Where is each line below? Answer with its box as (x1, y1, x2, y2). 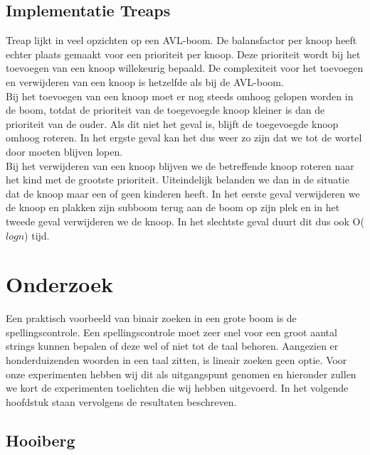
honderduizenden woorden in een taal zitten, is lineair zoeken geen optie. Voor (6, 353, 347, 368)
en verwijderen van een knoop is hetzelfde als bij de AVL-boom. (6, 74, 284, 89)
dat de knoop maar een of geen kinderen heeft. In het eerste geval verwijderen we (6, 186, 360, 200)
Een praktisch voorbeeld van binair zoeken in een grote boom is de (6, 311, 297, 326)
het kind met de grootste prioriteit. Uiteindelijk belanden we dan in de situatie (6, 172, 349, 187)
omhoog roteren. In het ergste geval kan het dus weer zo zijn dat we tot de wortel (6, 130, 362, 145)
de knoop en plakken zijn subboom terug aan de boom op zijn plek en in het (6, 200, 340, 215)
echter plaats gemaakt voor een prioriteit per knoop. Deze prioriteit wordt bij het (6, 46, 361, 61)
